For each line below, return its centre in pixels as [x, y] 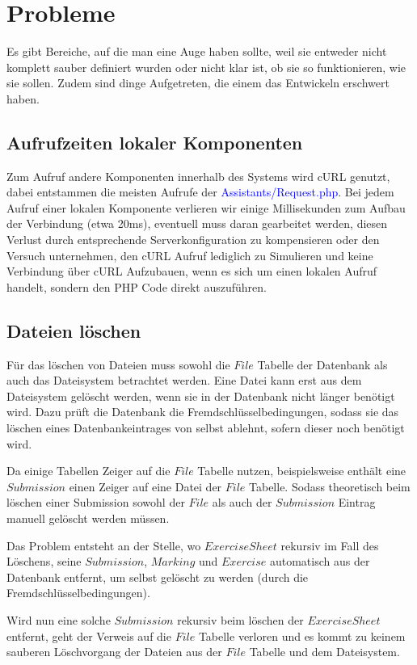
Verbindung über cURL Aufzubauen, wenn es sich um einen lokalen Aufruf [192, 271]
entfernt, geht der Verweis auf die [89, 636]
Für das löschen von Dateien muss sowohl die [118, 364]
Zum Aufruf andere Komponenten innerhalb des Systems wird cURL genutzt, [198, 176]
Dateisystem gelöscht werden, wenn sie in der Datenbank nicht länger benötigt [201, 396]
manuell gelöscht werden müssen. [88, 518]
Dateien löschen [74, 330]
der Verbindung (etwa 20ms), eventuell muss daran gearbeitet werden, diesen [197, 223]
